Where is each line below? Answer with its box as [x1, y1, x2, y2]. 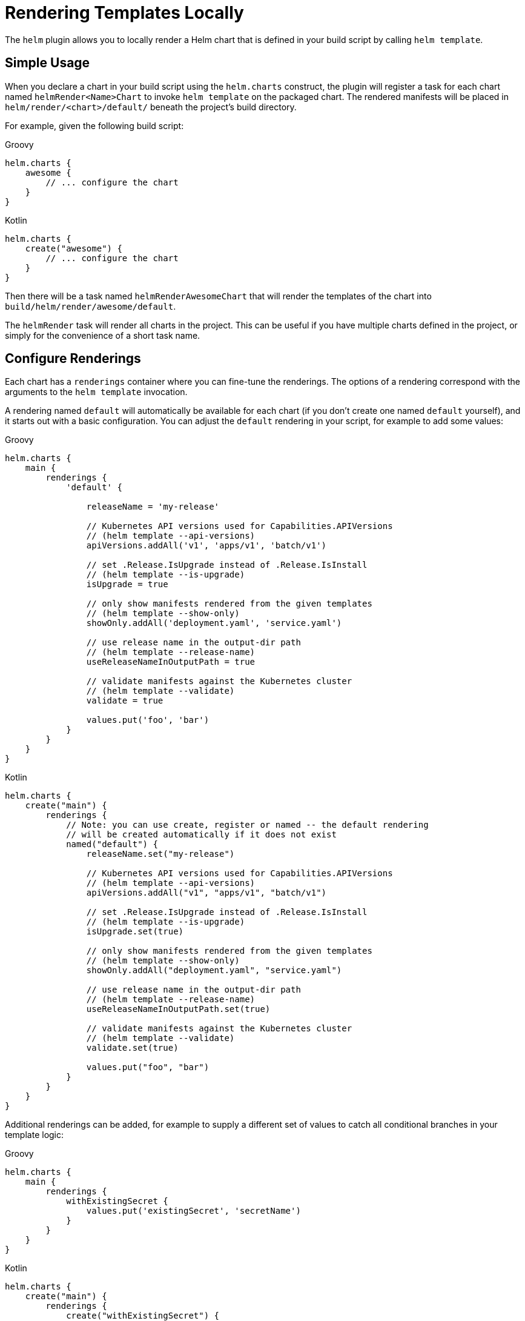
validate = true [86, 696, 163, 706]
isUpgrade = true [86, 579, 168, 590]
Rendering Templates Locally [5, 2, 244, 23]
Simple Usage [5, 55, 90, 71]
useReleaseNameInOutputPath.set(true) [86, 1004, 271, 1014]
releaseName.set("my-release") [86, 849, 235, 859]
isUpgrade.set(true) [86, 927, 184, 937]
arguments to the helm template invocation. [5, 387, 188, 398]
